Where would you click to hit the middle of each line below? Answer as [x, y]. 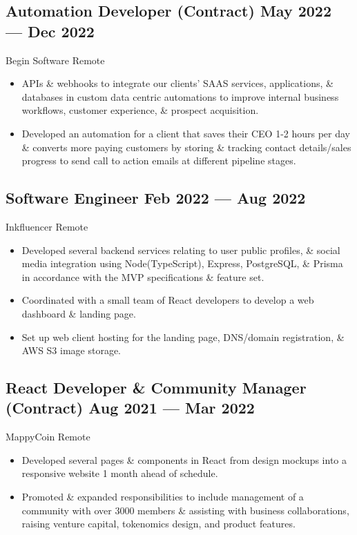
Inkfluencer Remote [47, 226]
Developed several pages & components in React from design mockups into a [184, 459]
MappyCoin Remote [48, 437]
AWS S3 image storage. [71, 350]
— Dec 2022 [50, 31]
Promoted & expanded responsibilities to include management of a [163, 497]
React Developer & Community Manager [156, 388]
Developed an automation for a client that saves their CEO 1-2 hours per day [186, 133]
